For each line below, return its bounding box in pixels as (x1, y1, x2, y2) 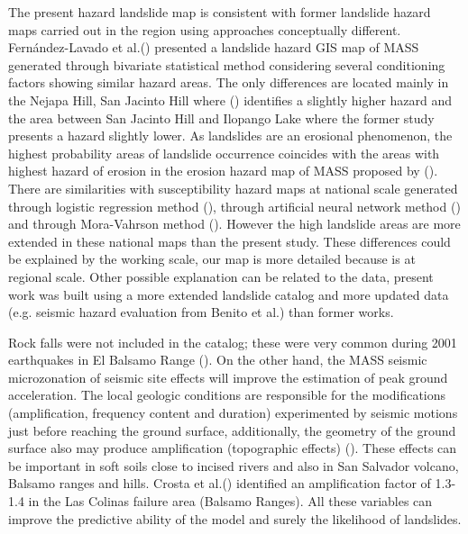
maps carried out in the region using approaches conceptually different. (8, 20, 401, 39)
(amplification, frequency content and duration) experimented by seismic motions (8, 403, 458, 422)
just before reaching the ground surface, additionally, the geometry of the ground (8, 421, 456, 439)
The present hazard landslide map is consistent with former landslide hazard (8, 3, 431, 21)
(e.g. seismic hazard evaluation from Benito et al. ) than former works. (8, 303, 394, 321)
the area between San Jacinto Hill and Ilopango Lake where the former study (8, 108, 435, 127)
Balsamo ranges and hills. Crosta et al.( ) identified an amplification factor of (8, 474, 431, 493)
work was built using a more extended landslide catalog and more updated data (8, 285, 449, 303)
